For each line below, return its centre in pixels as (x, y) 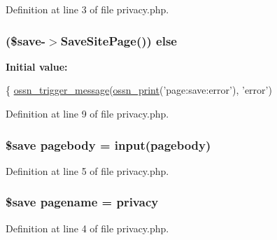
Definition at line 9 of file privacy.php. (87, 113)
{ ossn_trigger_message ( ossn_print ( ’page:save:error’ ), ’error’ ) (139, 90)
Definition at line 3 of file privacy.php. (87, 9)
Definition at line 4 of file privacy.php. (87, 228)
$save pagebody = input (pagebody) (108, 144)
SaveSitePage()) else (119, 40)
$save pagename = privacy (82, 202)
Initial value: (37, 66)
